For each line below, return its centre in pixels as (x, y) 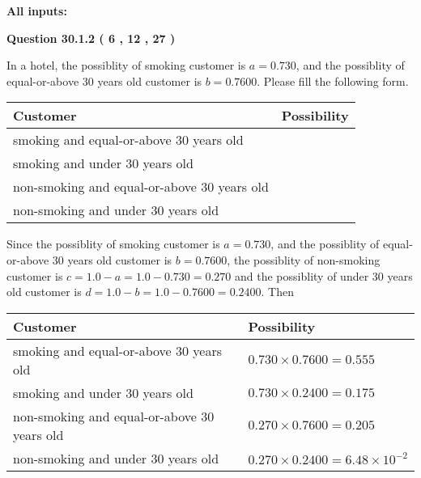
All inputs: (37, 11)
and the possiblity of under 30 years (324, 275)
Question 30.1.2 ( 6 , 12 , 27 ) (91, 38)
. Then (277, 292)
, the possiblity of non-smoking (304, 259)
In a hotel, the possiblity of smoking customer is (126, 65)
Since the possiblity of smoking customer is (113, 244)
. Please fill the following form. (333, 80)
